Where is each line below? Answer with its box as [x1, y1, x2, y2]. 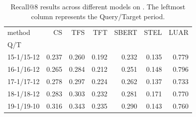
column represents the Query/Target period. [31, 11, 165, 21]
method [7, 27, 31, 37]
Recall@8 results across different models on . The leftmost [10, 1, 186, 11]
